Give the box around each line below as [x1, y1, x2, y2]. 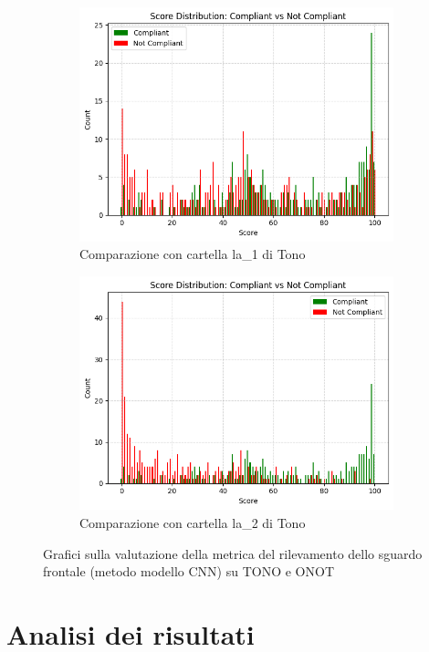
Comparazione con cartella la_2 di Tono [79, 513, 306, 533]
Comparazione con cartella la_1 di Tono [79, 244, 306, 264]
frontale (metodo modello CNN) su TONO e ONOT [43, 562, 334, 581]
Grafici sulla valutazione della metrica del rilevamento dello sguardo [43, 543, 423, 563]
